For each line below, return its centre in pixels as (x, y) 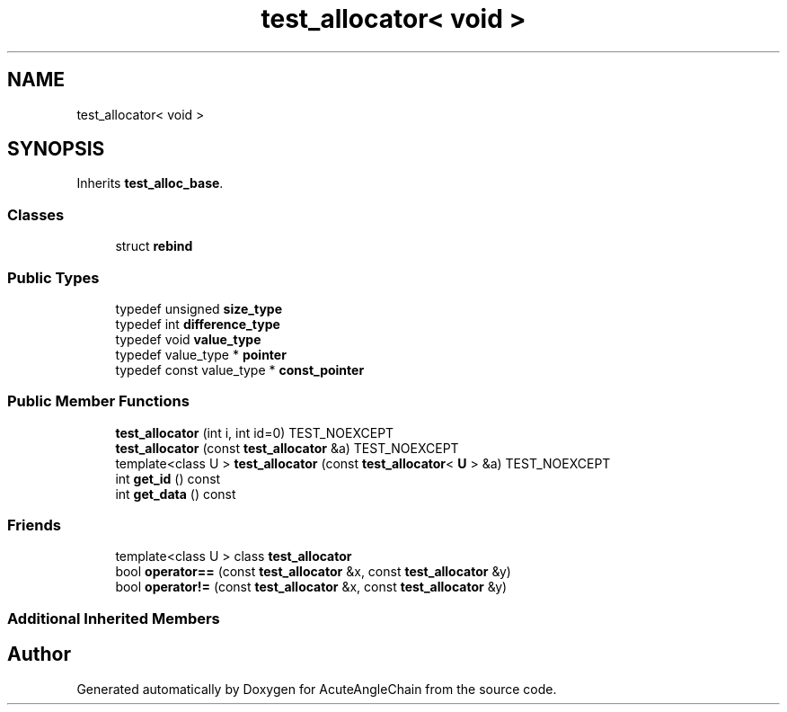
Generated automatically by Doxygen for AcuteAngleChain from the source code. (317, 689)
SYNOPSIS (56, 149)
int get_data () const (176, 494)
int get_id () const (168, 478)
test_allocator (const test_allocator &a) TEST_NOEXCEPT (287, 448)
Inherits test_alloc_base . (150, 183)
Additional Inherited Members (114, 618)
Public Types (53, 277)
